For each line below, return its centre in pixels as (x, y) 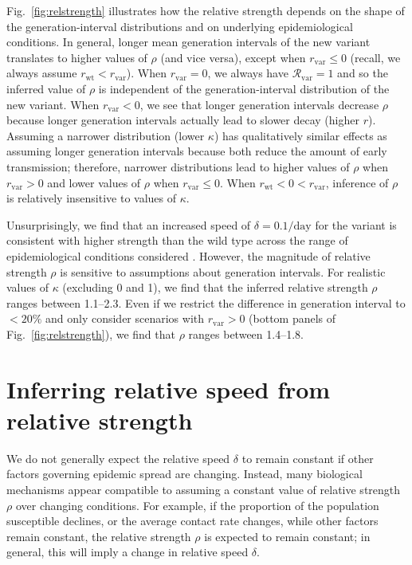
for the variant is (356, 224)
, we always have (248, 73)
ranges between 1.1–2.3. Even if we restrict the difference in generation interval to (206, 302)
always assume (42, 73)
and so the (363, 73)
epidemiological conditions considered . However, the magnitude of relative (188, 255)
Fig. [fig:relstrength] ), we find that (91, 334)
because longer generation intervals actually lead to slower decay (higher (183, 120)
